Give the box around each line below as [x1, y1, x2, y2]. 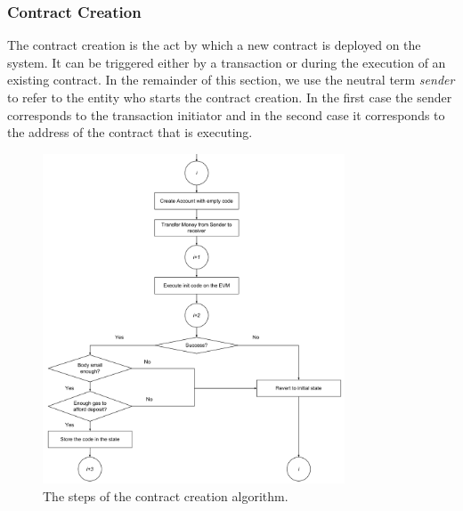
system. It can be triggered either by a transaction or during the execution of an [7, 53, 446, 71]
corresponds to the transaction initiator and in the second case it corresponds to [7, 105, 445, 124]
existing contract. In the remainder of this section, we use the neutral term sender [7, 70, 455, 89]
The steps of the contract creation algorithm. [43, 486, 288, 505]
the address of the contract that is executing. [7, 123, 253, 142]
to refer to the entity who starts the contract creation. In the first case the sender [7, 88, 452, 106]
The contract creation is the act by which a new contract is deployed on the [7, 36, 421, 54]
